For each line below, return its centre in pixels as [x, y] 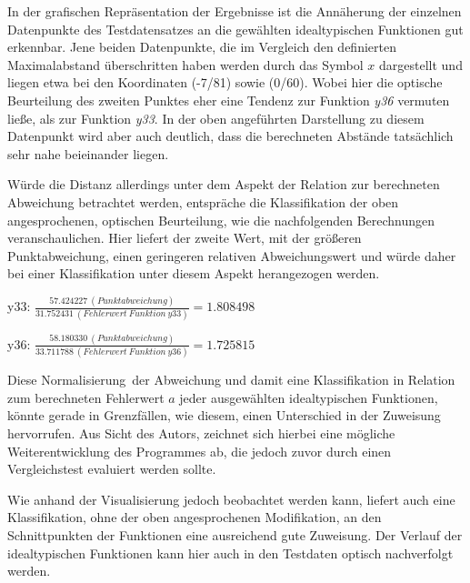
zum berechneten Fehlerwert [86, 397]
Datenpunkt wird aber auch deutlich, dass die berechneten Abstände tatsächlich [230, 136]
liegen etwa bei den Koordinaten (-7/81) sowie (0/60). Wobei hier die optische [225, 82]
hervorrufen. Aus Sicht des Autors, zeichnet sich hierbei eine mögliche [201, 432]
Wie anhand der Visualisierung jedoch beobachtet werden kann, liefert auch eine [231, 499]
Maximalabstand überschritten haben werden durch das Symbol [185, 64]
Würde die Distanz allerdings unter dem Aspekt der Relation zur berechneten [224, 184]
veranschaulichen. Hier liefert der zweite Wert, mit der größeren [185, 238]
